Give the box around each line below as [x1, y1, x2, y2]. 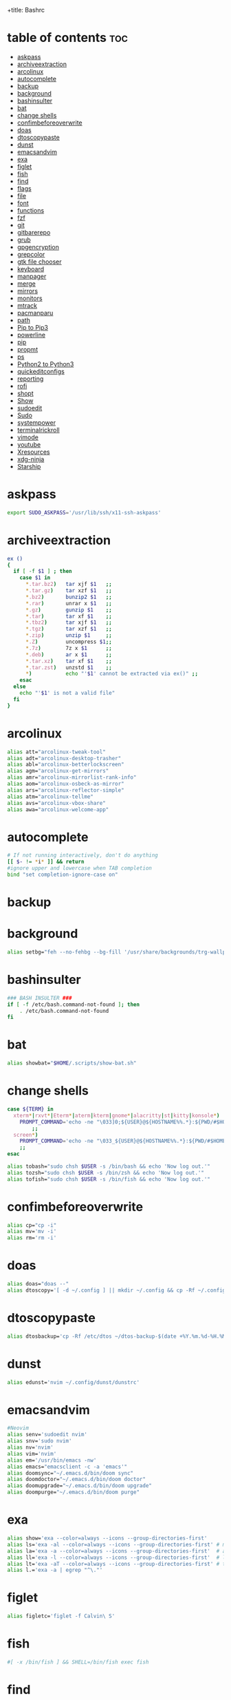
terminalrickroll [16, 426, 60, 434]
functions [16, 206, 45, 214]
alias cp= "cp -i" [7, 1221, 57, 1228]
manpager [16, 272, 47, 280]
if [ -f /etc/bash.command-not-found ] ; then [7, 1001, 140, 1008]
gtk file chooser [16, 258, 62, 266]
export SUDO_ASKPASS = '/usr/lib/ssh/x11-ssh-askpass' [7, 509, 162, 516]
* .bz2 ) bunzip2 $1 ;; [25, 594, 112, 600]
